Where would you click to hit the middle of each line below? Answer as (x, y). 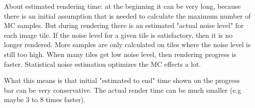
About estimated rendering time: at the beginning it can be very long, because (122, 6)
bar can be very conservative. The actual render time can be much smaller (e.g (123, 90)
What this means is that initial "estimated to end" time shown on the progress (122, 80)
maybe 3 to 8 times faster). (45, 99)
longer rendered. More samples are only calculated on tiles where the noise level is (127, 44)
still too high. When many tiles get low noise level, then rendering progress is (120, 54)
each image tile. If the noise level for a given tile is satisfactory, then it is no (118, 35)
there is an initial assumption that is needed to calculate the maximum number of (127, 15)
